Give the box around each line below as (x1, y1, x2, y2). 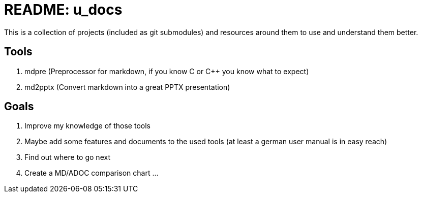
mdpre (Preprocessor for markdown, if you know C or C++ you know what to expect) (24, 67, 309, 76)
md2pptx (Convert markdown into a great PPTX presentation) (24, 82, 230, 91)
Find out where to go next (24, 153, 110, 162)
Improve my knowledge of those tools (24, 121, 150, 130)
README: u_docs (4, 1, 123, 18)
